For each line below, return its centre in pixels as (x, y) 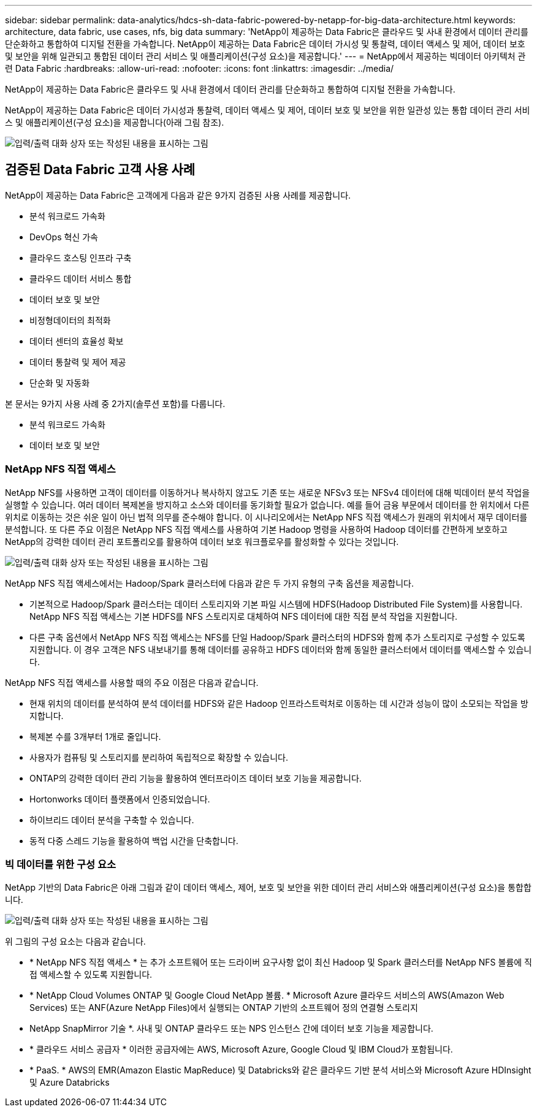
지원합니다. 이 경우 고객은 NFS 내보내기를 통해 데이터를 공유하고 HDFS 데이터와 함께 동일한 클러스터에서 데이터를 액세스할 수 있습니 (281, 649)
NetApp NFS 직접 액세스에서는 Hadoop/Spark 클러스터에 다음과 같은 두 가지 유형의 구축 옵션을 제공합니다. (209, 583)
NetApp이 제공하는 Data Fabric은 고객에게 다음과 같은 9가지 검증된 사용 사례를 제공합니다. (178, 195)
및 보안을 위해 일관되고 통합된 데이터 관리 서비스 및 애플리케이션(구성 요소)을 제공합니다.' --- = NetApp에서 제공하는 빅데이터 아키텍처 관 (265, 56)
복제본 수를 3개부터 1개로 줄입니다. (95, 736)
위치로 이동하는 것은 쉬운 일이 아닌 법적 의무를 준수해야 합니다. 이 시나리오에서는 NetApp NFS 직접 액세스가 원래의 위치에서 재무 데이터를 (266, 517)
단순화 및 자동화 (60, 383)
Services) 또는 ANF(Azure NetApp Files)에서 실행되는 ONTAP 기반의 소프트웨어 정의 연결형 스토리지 (224, 1008)
